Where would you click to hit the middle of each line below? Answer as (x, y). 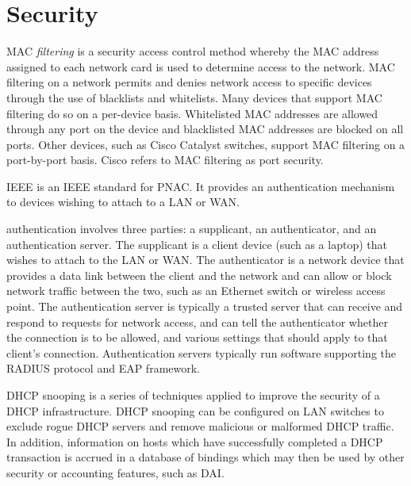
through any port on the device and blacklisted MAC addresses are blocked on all (205, 129)
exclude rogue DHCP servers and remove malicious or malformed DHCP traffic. (200, 426)
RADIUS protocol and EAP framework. (104, 368)
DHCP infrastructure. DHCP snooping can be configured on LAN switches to (195, 410)
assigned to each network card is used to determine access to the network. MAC (201, 66)
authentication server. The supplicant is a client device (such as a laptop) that (197, 244)
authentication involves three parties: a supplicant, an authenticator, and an (192, 229)
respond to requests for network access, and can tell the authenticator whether (197, 321)
